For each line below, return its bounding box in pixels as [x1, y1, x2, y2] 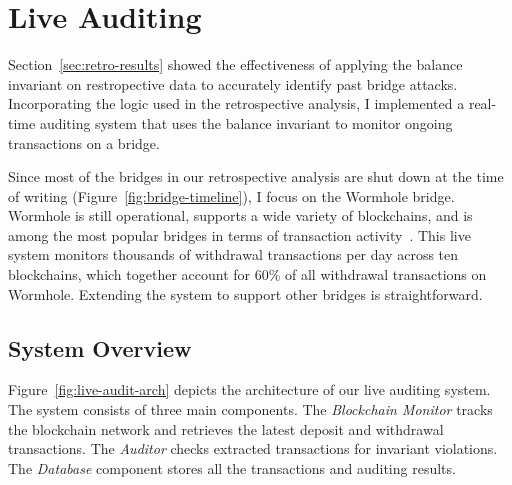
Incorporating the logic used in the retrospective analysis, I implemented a [8, 93, 465, 114]
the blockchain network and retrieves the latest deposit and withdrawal [8, 418, 444, 439]
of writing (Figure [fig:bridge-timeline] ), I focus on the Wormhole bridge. [8, 185, 455, 206]
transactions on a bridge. [8, 132, 160, 153]
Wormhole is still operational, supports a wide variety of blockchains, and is [8, 205, 473, 226]
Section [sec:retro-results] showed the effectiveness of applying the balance [8, 54, 463, 75]
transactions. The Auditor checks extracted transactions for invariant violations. [8, 438, 498, 459]
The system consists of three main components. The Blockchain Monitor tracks [8, 399, 493, 420]
